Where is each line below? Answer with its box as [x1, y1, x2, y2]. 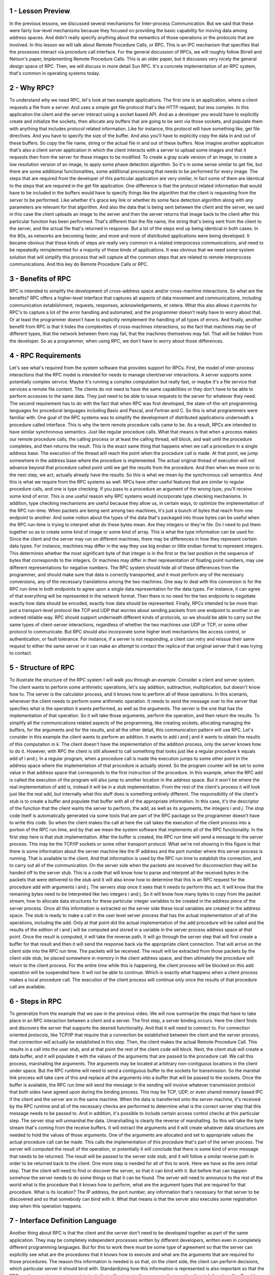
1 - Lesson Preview [9, 7, 70, 15]
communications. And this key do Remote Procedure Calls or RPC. [9, 261, 149, 267]
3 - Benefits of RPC [9, 274, 71, 283]
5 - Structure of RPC [9, 664, 75, 672]
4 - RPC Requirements [9, 351, 81, 360]
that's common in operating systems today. [9, 70, 100, 76]
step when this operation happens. [9, 1203, 82, 1209]
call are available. [9, 984, 46, 990]
